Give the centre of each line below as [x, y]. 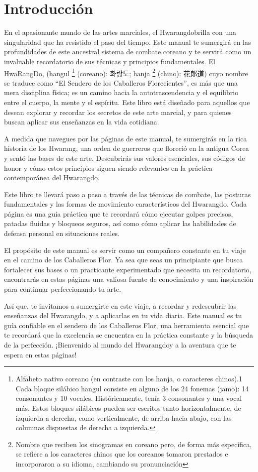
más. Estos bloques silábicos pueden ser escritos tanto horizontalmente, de [128, 408]
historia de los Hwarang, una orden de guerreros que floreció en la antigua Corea [127, 148]
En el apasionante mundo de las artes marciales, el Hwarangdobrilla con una [120, 32]
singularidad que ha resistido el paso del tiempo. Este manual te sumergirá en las [128, 42]
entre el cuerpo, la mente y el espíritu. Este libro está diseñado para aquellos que [127, 102]
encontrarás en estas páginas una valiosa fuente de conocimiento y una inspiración [129, 279]
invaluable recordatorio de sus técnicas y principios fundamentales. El [110, 61]
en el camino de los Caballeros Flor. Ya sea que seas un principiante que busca [124, 260]
